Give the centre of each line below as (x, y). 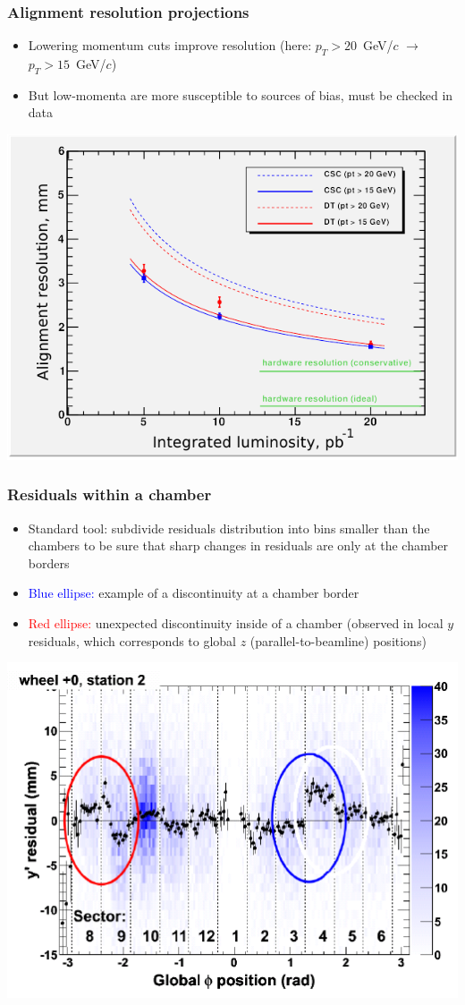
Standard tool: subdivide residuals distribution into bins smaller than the (229, 528)
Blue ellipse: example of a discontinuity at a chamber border (194, 593)
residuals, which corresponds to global (132, 640)
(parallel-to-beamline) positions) (338, 640)
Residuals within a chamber (110, 494)
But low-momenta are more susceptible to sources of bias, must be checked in (241, 94)
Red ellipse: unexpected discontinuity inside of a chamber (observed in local (236, 623)
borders (49, 562)
